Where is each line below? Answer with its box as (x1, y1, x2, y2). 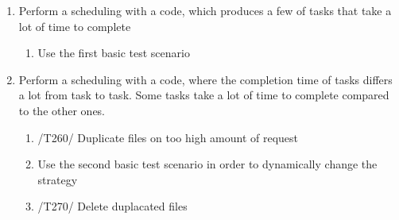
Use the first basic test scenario (37, 44, 190, 61)
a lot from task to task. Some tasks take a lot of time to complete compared (18, 87, 389, 103)
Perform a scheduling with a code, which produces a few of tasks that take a (18, 2, 392, 18)
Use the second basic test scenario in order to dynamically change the (37, 156, 378, 172)
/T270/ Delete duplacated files (37, 198, 188, 214)
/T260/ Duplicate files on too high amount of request (37, 129, 299, 145)
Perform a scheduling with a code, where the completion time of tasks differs (18, 71, 393, 87)
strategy (37, 171, 78, 187)
